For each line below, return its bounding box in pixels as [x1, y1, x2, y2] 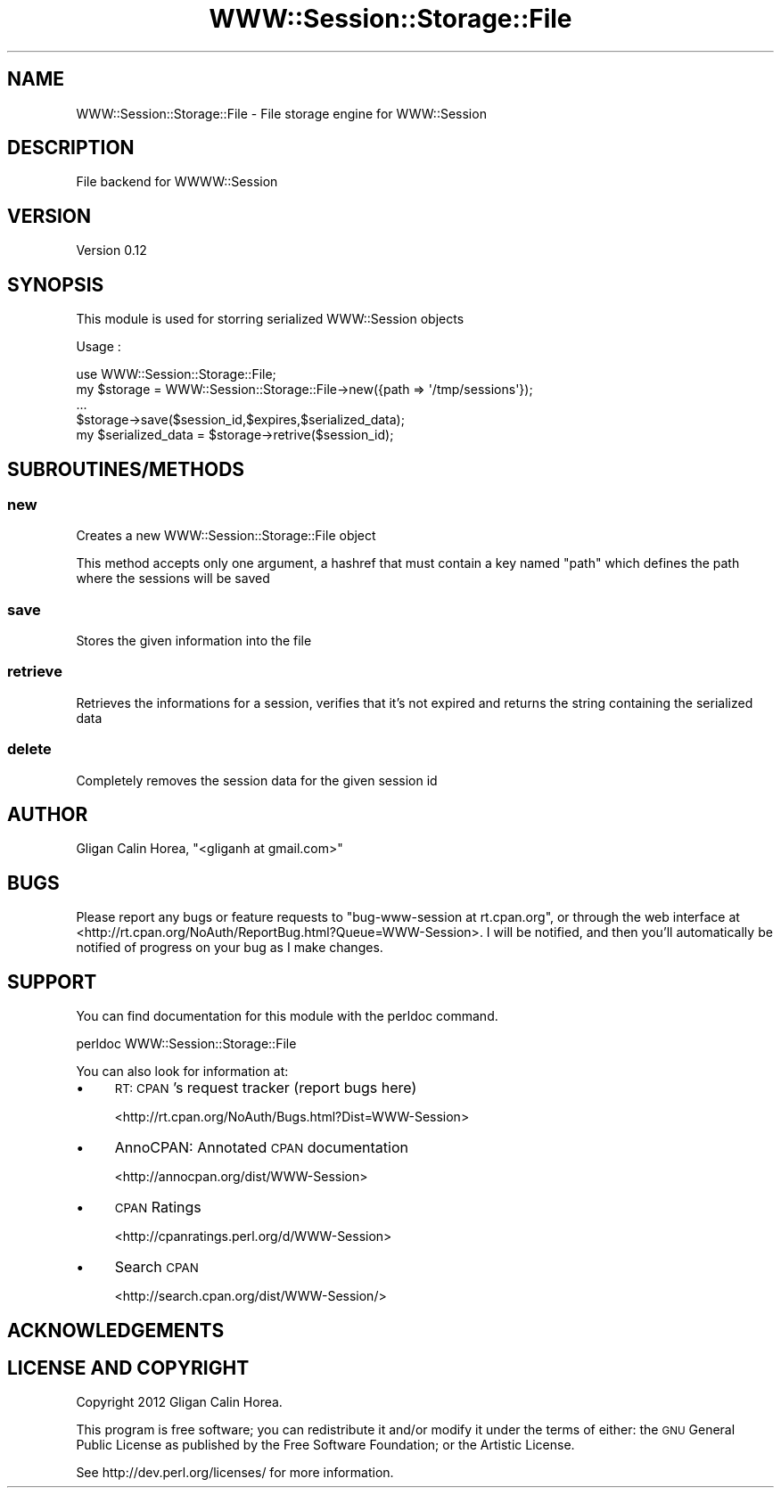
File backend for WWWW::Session [76, 174, 278, 190]
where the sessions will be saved [76, 571, 270, 587]
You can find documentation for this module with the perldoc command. [76, 1008, 498, 1024]
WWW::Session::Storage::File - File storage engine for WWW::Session [76, 105, 487, 121]
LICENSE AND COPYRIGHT [7, 1356, 250, 1379]
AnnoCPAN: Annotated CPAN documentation [114, 1138, 408, 1157]
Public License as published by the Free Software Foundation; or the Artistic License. [76, 1437, 575, 1453]
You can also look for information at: [76, 1064, 289, 1080]
